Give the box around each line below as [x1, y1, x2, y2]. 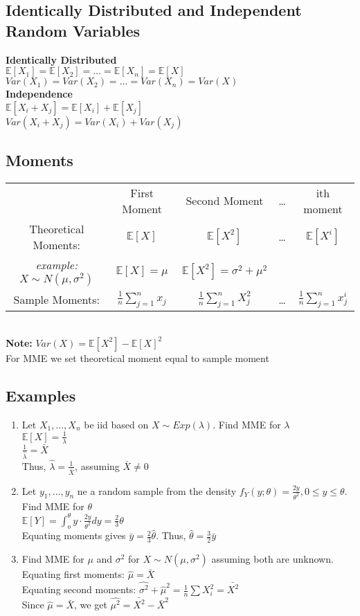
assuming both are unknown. [211, 552, 334, 566]
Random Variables [6, 19, 141, 41]
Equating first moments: [21, 567, 125, 581]
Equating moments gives [21, 528, 126, 543]
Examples [6, 384, 76, 406]
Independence [6, 87, 73, 101]
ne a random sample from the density [77, 483, 237, 498]
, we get [74, 597, 107, 612]
